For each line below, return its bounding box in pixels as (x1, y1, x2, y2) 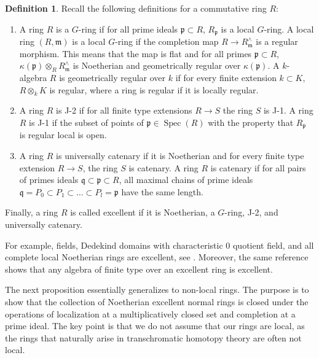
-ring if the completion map (115, 35, 219, 48)
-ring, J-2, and (224, 206, 278, 219)
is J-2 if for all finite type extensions (56, 104, 192, 117)
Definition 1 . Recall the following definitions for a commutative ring (5, 2, 267, 14)
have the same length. (121, 185, 203, 198)
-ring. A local (264, 22, 314, 35)
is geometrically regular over (59, 71, 166, 84)
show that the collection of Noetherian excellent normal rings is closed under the (5, 295, 309, 308)
